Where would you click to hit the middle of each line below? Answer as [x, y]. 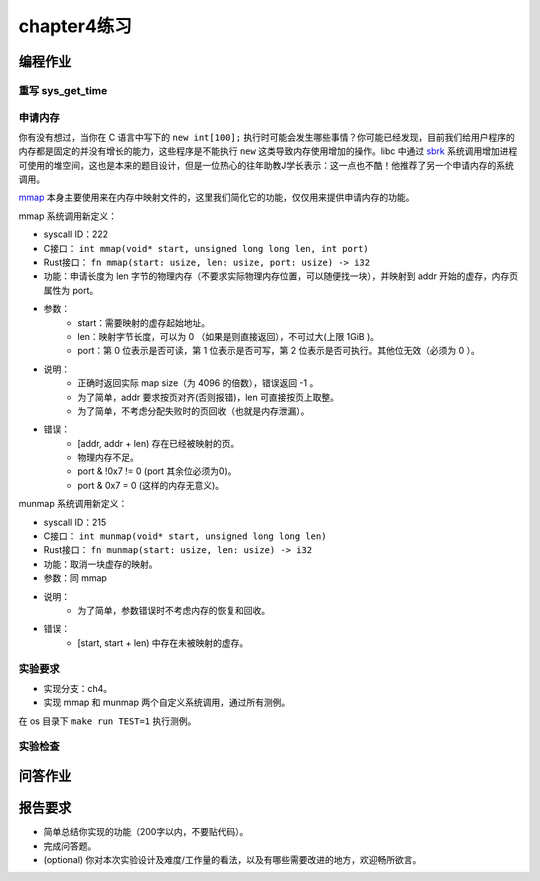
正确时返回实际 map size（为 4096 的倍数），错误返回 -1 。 [198, 383]
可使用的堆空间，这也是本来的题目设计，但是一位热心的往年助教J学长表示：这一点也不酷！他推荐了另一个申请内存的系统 [266, 165]
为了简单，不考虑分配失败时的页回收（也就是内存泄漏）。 [193, 411]
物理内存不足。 [108, 457]
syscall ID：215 [75, 522]
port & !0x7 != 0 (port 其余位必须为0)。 [157, 471]
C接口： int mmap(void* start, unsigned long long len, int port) [206, 248]
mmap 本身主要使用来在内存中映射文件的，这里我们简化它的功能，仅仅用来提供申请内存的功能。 [216, 197]
